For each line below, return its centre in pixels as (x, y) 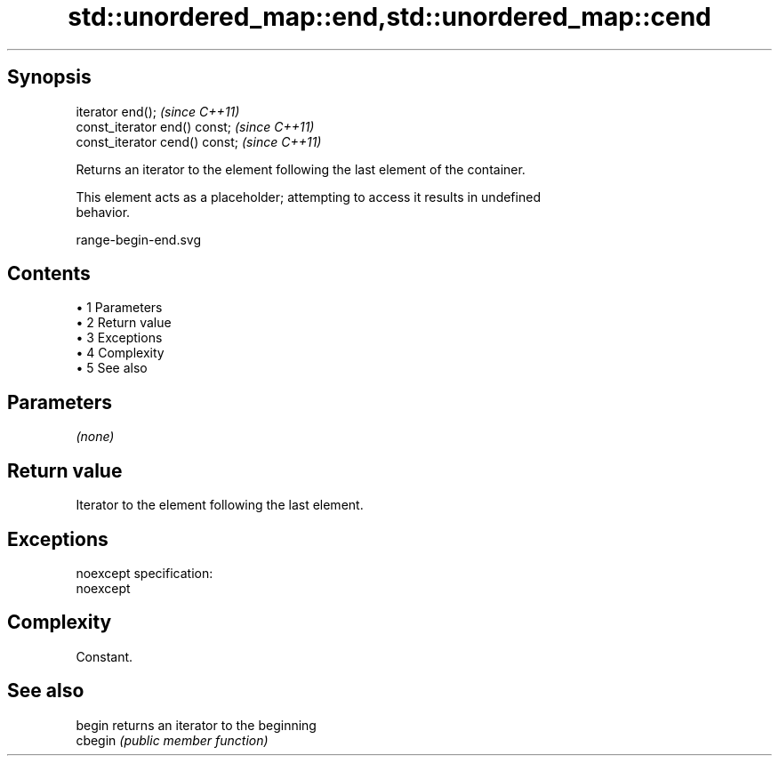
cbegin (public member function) (172, 740)
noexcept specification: (145, 573)
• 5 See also (112, 368)
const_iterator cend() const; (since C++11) (199, 141)
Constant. (104, 656)
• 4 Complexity (120, 353)
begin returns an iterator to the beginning (196, 725)
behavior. (103, 212)
